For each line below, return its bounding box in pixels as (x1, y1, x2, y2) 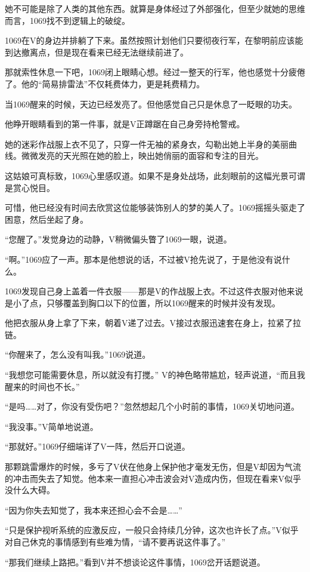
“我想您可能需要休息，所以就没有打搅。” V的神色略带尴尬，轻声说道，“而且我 (5, 368, 305, 381)
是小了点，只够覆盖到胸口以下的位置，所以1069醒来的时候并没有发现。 (5, 296, 280, 309)
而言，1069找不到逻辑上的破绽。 (5, 14, 130, 26)
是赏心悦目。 (5, 181, 55, 193)
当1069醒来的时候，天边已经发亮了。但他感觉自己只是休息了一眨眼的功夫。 (5, 97, 297, 110)
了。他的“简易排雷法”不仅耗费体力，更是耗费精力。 (5, 77, 205, 90)
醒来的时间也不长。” (5, 380, 80, 392)
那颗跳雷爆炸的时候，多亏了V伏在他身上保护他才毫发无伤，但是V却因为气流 (5, 460, 301, 473)
